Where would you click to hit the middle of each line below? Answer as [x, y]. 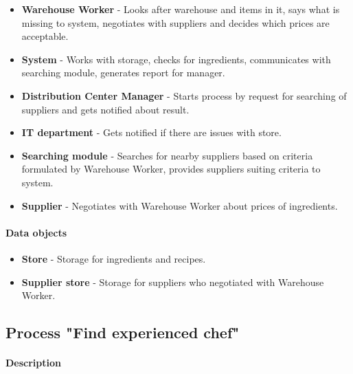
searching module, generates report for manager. [123, 73]
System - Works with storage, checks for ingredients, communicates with [176, 59]
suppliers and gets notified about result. [105, 109]
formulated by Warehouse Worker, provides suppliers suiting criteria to [171, 169]
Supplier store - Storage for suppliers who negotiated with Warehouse [173, 282]
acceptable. [45, 36]
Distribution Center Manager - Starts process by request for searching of [184, 95]
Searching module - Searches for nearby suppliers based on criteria [167, 155]
